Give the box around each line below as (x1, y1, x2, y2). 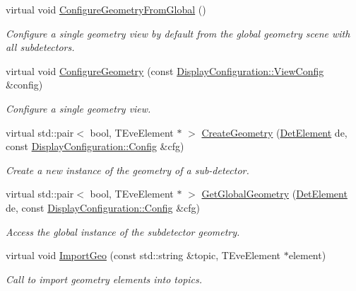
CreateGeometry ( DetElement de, (201, 125, 348, 139)
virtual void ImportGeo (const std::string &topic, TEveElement (6, 248, 281, 263)
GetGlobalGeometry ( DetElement (201, 186, 348, 201)
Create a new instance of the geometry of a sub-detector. (6, 162, 249, 177)
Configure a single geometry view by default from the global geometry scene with (6, 25, 350, 40)
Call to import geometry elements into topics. (6, 271, 203, 286)
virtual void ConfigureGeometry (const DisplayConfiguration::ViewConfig (6, 63, 324, 78)
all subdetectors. (6, 40, 75, 55)
